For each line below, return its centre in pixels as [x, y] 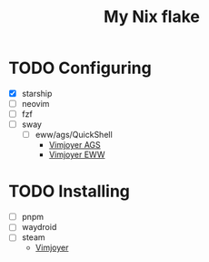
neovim [35, 104]
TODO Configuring [80, 68]
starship [37, 93]
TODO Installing [70, 191]
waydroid [39, 227]
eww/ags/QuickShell [74, 135]
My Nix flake [152, 17]
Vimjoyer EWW [77, 155]
